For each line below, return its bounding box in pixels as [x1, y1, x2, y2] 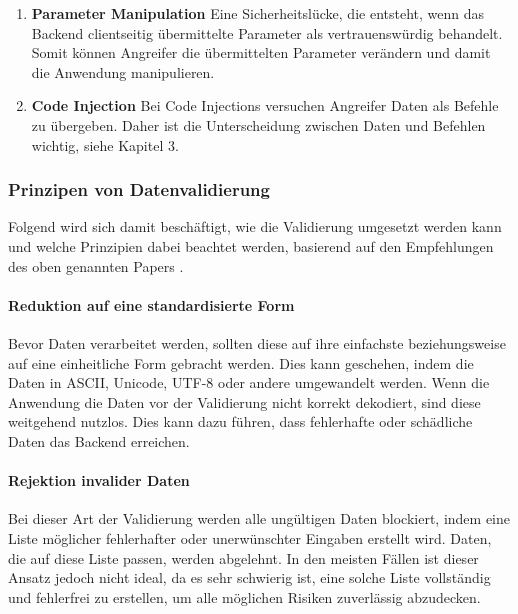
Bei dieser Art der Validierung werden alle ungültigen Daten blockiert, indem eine [8, 508, 510, 529]
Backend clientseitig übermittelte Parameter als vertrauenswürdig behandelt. [31, 22, 503, 43]
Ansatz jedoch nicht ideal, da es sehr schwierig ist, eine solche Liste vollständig [8, 567, 491, 588]
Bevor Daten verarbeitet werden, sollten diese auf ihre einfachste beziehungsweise [8, 332, 506, 353]
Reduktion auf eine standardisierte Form [8, 294, 295, 315]
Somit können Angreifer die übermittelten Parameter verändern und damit [31, 42, 491, 63]
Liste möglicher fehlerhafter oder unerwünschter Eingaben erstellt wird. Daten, [8, 527, 492, 548]
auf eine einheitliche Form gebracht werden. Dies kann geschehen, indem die [8, 352, 474, 373]
